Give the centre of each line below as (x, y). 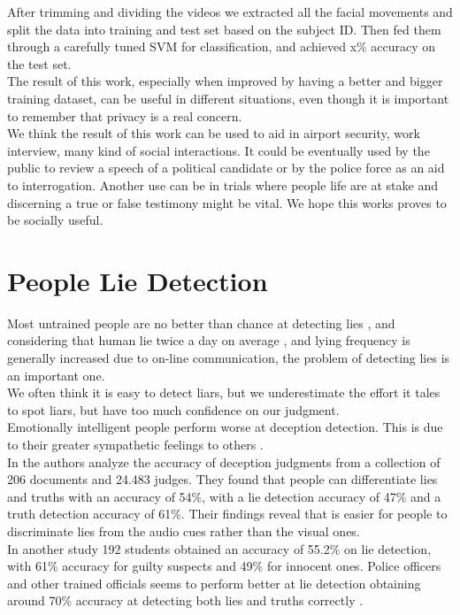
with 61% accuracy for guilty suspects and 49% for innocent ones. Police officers (224, 566)
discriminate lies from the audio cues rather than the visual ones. (184, 530)
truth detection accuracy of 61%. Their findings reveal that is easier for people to (227, 514)
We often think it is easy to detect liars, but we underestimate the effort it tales (224, 392)
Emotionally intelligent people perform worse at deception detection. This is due (225, 427)
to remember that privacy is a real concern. (125, 115)
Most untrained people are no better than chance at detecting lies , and (201, 323)
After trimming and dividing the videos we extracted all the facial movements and (230, 12)
